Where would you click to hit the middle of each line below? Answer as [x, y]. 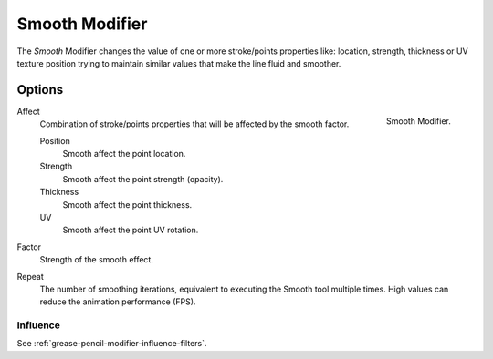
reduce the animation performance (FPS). [118, 302]
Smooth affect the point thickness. [127, 204]
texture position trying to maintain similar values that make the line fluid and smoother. [179, 63]
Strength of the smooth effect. [97, 260]
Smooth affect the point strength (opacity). [143, 179]
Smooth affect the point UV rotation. [131, 230]
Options [40, 90]
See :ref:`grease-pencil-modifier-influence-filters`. [112, 344]
